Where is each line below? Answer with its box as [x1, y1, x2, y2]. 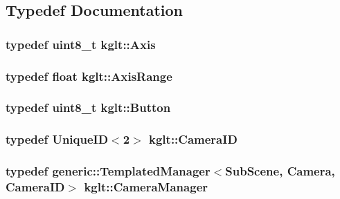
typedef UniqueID [6, 131, 109, 148]
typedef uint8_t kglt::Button [6, 99, 171, 116]
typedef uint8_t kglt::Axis [6, 35, 156, 53]
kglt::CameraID [149, 131, 238, 148]
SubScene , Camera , [225, 162, 335, 180]
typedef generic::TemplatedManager [6, 162, 211, 180]
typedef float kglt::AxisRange [6, 67, 172, 84]
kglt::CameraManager [84, 178, 208, 195]
